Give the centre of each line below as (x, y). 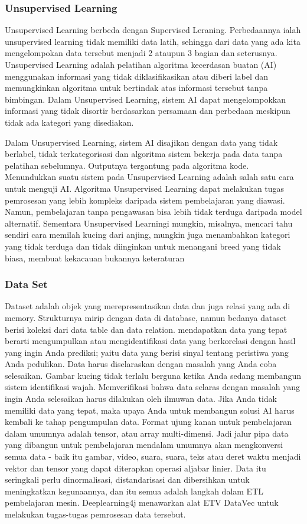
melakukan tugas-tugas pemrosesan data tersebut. (95, 514)
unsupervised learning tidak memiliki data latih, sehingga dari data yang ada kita (153, 41)
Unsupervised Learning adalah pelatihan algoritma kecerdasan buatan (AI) (141, 64)
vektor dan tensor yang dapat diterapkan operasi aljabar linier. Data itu (135, 468)
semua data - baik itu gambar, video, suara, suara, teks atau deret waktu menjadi (153, 456)
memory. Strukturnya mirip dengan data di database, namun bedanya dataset (146, 317)
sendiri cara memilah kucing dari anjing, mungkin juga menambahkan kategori (148, 235)
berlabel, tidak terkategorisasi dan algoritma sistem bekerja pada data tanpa (144, 154)
